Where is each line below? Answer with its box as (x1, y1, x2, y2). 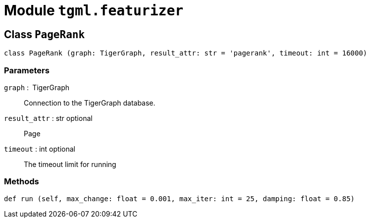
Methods (4, 176, 39, 187)
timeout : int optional (4, 144, 75, 153)
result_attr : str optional (4, 113, 93, 122)
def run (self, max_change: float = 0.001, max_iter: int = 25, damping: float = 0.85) (4, 194, 355, 203)
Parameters (4, 65, 50, 75)
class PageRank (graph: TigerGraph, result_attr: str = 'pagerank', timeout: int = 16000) (4, 49, 368, 57)
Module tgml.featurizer (4, 2, 184, 19)
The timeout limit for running (24, 160, 116, 168)
